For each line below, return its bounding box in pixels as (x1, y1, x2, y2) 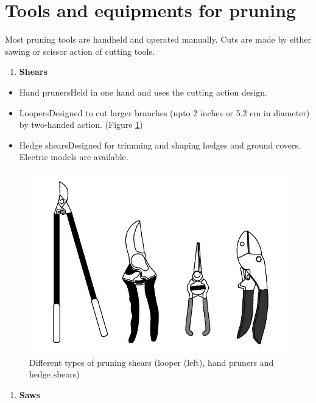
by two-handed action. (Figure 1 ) (19, 118, 143, 131)
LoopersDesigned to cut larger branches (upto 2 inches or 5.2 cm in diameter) (19, 106, 310, 119)
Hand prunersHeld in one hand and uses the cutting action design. (19, 85, 267, 98)
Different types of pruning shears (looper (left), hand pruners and (29, 356, 274, 368)
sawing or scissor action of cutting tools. (5, 44, 155, 57)
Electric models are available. (19, 150, 128, 163)
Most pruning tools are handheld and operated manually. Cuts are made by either (5, 33, 311, 46)
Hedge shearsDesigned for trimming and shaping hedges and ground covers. (19, 138, 301, 151)
